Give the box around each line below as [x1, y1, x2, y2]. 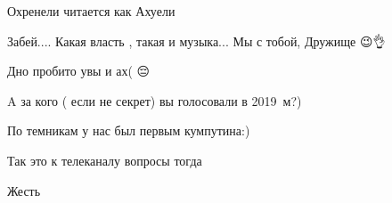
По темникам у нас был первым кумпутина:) [7, 121, 250, 140]
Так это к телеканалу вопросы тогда [7, 150, 202, 169]
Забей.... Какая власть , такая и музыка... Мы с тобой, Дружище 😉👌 [7, 31, 386, 50]
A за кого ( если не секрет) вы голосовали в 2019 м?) [7, 91, 302, 110]
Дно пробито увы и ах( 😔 [7, 61, 151, 80]
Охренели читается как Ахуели [7, 2, 176, 20]
